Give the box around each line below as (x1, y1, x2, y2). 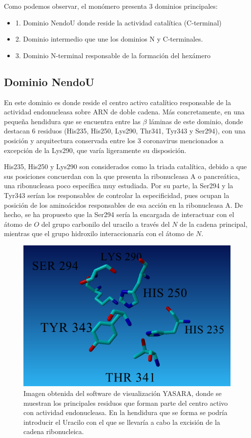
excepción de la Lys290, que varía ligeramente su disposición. (4, 145, 187, 155)
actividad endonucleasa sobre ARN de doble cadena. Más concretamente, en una (4, 107, 245, 117)
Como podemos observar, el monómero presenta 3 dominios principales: (4, 1, 218, 11)
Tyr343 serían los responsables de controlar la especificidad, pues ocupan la (4, 190, 230, 200)
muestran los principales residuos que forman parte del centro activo (23, 397, 228, 408)
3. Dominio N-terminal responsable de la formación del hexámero (15, 50, 210, 60)
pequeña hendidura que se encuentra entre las (4, 116, 141, 126)
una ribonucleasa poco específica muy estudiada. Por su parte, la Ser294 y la (4, 180, 233, 191)
